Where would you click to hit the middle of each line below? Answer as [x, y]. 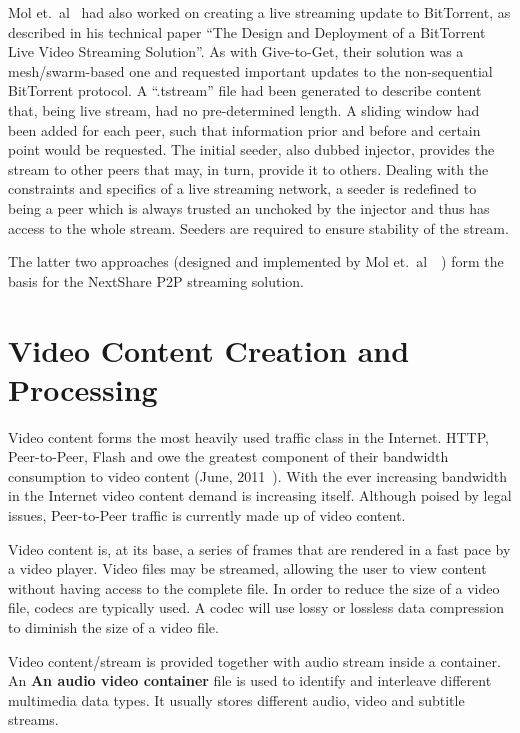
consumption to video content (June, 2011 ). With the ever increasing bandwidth [258, 475]
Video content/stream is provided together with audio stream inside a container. [254, 660]
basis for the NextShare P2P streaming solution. [156, 280]
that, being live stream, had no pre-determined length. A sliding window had [244, 109]
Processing [83, 388]
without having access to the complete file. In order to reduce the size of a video [254, 587]
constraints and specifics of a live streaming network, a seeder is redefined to [242, 188]
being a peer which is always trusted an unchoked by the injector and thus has [249, 207]
